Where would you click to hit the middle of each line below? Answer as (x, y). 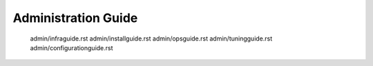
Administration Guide (75, 18)
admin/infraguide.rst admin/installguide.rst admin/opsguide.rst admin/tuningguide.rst (151, 38)
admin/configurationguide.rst (71, 47)
